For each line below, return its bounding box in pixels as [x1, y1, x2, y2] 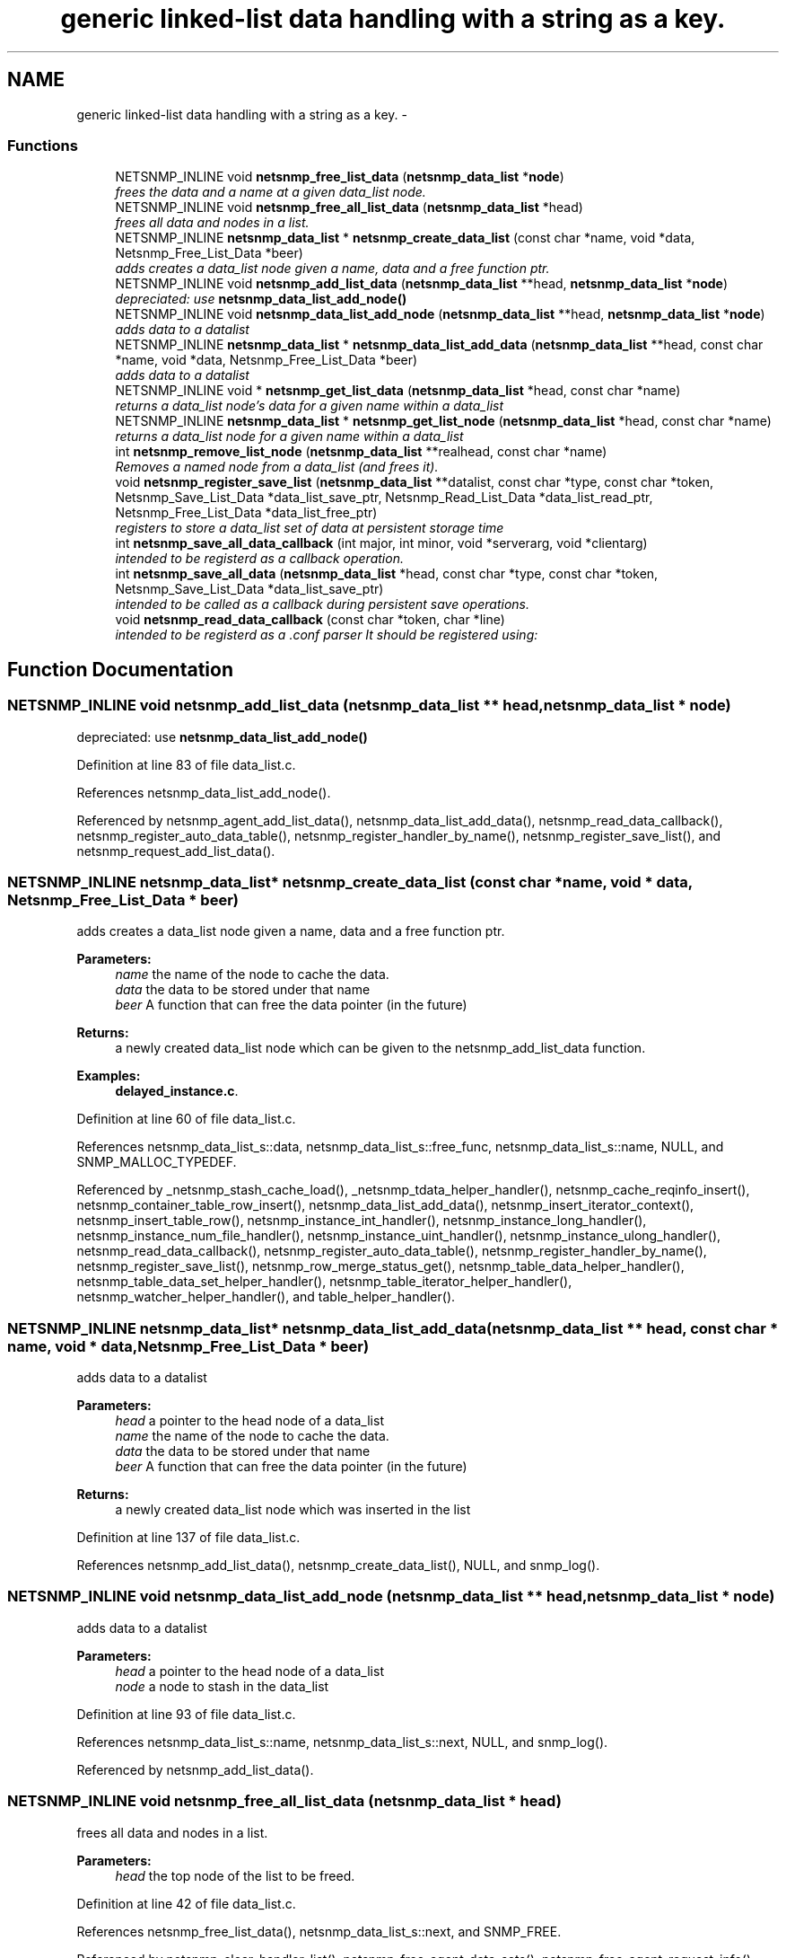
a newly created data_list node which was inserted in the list [115, 1502, 471, 1518]
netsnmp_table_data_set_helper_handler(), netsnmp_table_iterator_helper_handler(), [76, 1274, 572, 1290]
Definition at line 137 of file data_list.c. [76, 1530, 301, 1546]
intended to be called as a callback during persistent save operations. [115, 596, 529, 613]
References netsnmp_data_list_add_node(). [76, 784, 331, 800]
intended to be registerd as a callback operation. [115, 551, 404, 567]
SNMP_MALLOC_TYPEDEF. [76, 1154, 237, 1170]
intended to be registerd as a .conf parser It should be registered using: [115, 627, 538, 643]
